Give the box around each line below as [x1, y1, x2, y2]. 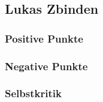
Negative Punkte [5, 58, 88, 73]
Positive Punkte [5, 31, 83, 46]
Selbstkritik [5, 86, 62, 101]
